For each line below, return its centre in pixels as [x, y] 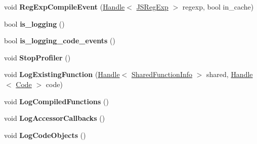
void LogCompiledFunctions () [56, 101]
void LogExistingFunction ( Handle [62, 74]
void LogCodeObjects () [45, 135]
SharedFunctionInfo [162, 74]
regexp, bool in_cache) [218, 7]
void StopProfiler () [37, 57]
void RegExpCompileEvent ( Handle [65, 7]
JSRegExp [152, 7]
